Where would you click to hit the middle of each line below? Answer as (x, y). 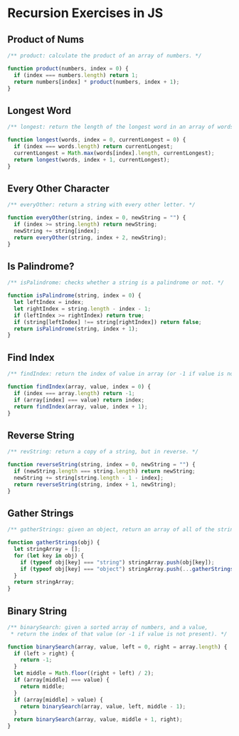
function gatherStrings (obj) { (54, 542)
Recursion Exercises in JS (85, 13)
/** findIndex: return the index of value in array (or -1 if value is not (122, 374)
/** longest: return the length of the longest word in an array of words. (122, 127)
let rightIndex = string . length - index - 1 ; (83, 309)
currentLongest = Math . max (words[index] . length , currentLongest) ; (114, 153)
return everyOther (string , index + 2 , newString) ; (90, 237)
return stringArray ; (44, 582)
